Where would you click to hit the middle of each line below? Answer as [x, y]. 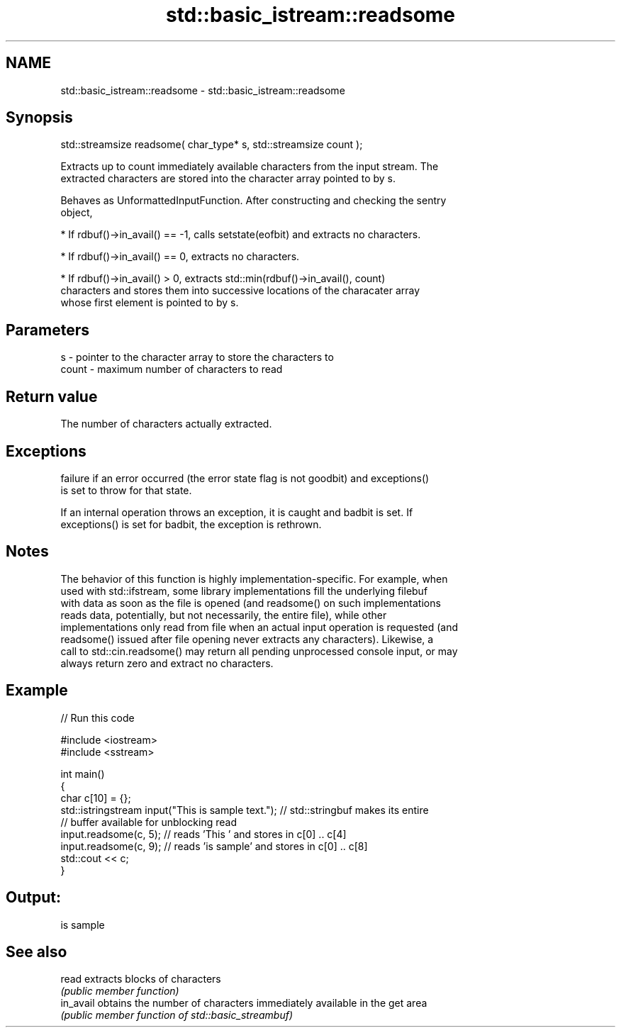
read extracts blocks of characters [141, 979]
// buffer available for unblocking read [149, 822]
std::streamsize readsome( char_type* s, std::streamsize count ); [212, 145]
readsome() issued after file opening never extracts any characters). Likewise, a [247, 639]
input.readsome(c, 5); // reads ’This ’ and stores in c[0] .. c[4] [203, 834]
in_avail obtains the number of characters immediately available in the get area [244, 1003]
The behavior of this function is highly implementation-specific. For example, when [254, 579]
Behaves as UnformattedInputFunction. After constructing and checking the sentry [253, 201]
